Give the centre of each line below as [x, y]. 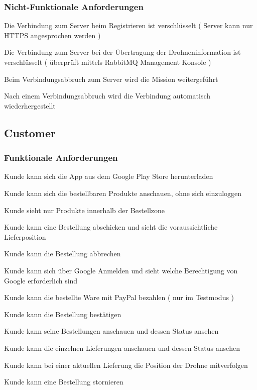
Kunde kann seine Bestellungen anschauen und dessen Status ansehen [111, 331]
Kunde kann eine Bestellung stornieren [64, 382]
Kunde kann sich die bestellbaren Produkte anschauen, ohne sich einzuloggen [123, 193]
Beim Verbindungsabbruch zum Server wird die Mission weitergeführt [111, 79]
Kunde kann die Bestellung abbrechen [62, 254]
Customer [30, 132]
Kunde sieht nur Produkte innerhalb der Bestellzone [85, 210]
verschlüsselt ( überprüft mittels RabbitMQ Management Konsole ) [108, 62]
